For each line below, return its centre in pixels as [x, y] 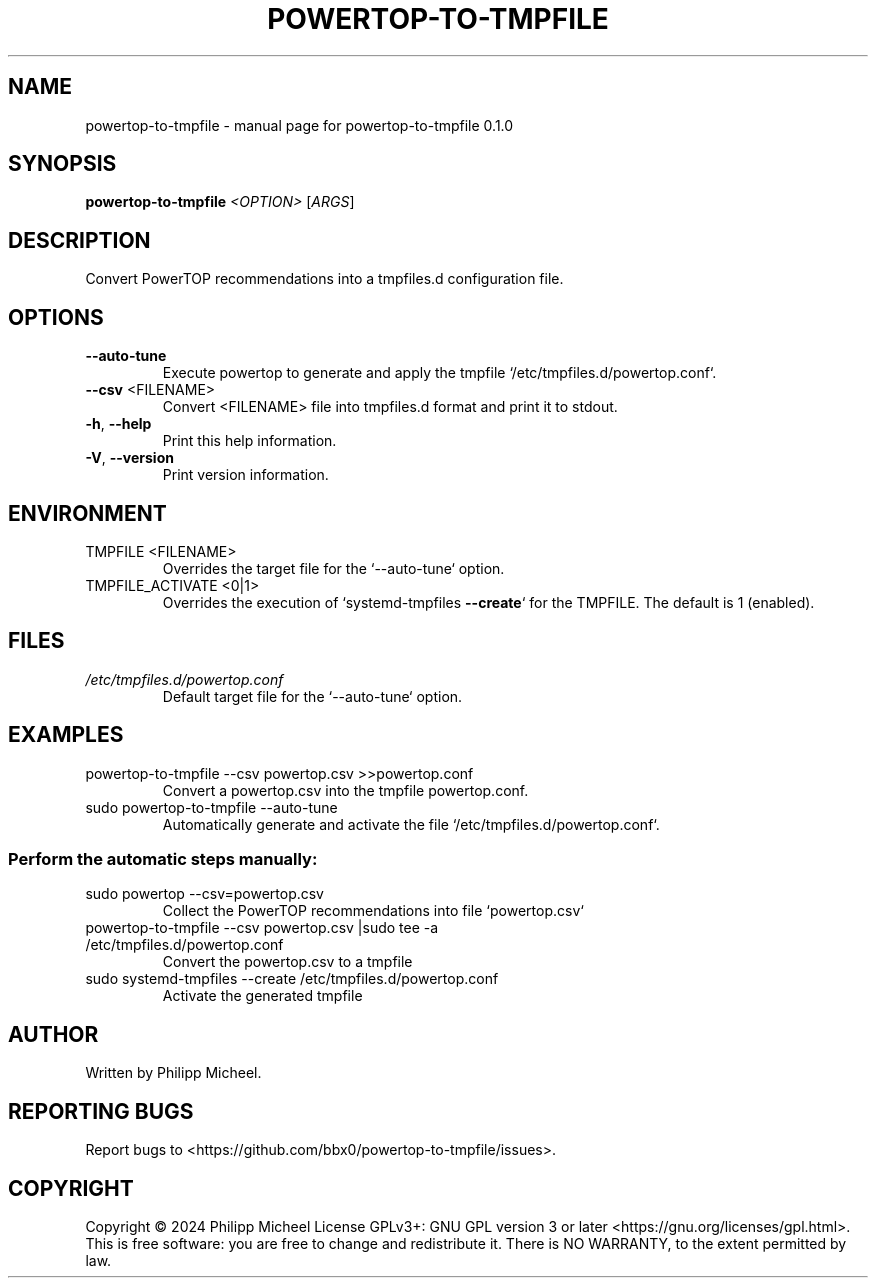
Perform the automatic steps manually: [163, 859]
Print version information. [245, 475]
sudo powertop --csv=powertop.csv [204, 894]
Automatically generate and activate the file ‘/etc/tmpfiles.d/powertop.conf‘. [411, 824]
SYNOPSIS [62, 164]
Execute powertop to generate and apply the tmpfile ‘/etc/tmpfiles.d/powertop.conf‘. [439, 373]
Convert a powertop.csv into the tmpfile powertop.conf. [345, 790]
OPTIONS [56, 317]
